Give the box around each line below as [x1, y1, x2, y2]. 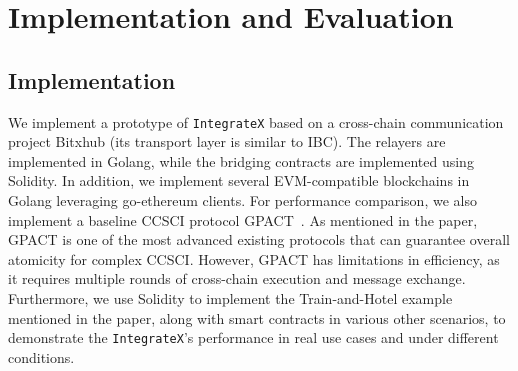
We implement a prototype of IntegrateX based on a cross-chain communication [8, 111, 504, 132]
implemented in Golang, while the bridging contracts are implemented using [8, 150, 474, 171]
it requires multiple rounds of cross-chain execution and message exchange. [8, 268, 466, 289]
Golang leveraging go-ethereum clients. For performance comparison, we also [8, 190, 477, 211]
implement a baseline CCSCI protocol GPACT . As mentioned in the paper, [8, 209, 478, 230]
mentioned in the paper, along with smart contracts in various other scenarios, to [8, 307, 506, 328]
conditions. [8, 346, 75, 367]
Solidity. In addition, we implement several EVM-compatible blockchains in [8, 170, 470, 191]
